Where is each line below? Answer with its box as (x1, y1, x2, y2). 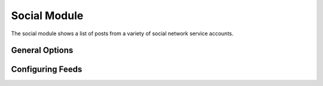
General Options (11, 45, 74, 56)
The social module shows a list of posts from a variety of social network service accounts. (11, 30, 234, 37)
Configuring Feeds (11, 64, 83, 75)
